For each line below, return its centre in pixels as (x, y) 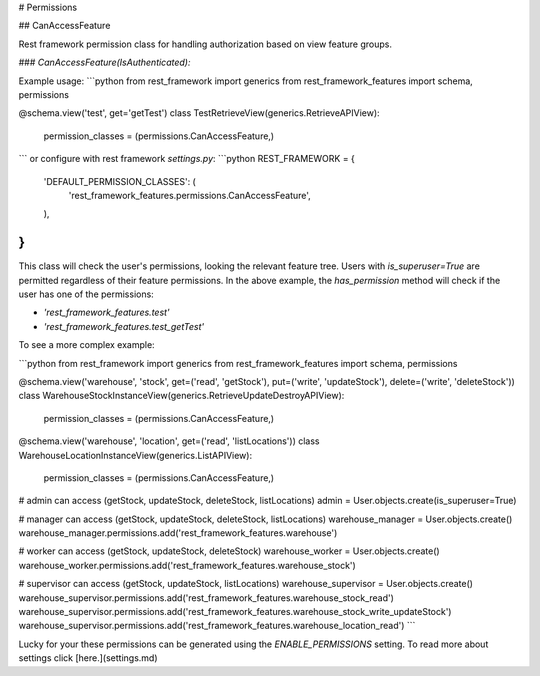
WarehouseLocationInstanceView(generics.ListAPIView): (135, 455)
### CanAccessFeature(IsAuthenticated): (104, 62)
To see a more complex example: (86, 345)
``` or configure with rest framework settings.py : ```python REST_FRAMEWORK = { (186, 159)
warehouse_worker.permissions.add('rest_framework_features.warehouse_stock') (187, 565)
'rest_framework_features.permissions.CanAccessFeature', (190, 195)
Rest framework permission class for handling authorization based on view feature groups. (205, 44)
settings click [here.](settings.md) (88, 658)
